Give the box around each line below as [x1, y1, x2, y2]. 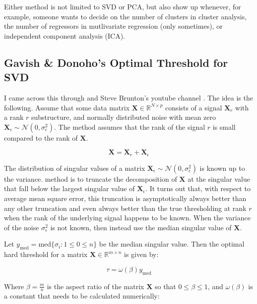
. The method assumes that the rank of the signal [54, 121, 205, 132]
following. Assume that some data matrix [4, 102, 130, 112]
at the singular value [188, 173, 250, 184]
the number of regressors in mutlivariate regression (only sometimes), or [4, 21, 223, 31]
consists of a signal [165, 102, 222, 112]
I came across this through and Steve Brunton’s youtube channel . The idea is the [4, 92, 253, 102]
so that [154, 281, 176, 291]
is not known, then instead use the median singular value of [50, 222, 232, 232]
